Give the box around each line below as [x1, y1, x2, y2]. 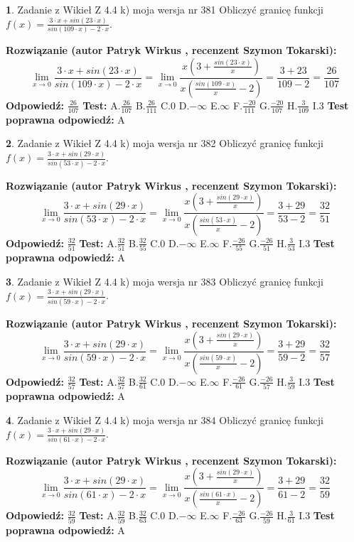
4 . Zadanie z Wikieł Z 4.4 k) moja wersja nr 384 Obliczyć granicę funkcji [6, 412, 323, 427]
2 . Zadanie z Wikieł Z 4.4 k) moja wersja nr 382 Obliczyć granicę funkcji [6, 136, 323, 151]
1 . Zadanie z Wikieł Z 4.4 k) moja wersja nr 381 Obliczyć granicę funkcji [6, 2, 323, 16]
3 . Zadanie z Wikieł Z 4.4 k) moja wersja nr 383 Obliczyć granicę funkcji [6, 273, 323, 288]
